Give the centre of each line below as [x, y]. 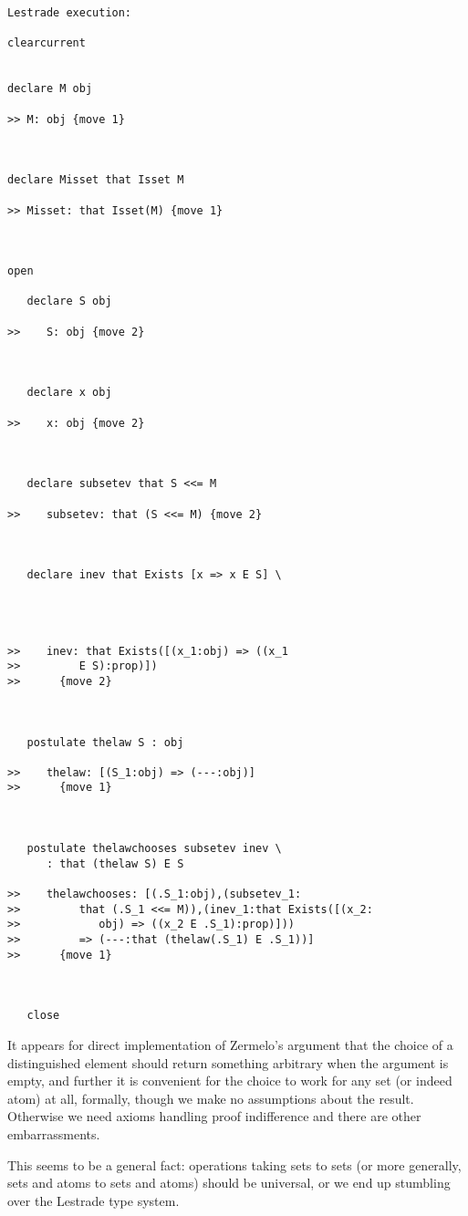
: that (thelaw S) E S [115, 863]
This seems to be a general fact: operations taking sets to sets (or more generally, [234, 1164]
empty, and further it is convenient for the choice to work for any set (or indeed [230, 1081]
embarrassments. [54, 1133]
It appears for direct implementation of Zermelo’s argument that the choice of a [230, 1044]
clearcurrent [47, 43]
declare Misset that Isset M [96, 180]
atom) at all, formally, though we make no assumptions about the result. [211, 1098]
